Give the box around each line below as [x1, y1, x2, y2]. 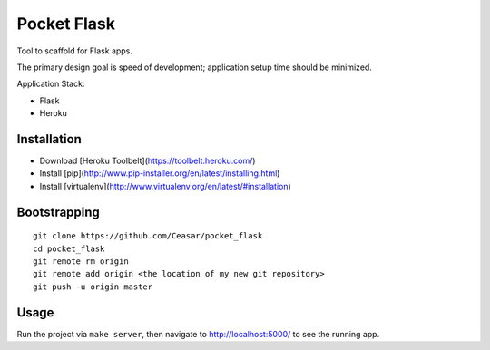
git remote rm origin [33, 256, 129, 267]
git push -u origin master [33, 281, 153, 292]
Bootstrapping [16, 204, 100, 219]
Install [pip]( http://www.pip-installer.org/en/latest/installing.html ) [39, 168, 280, 179]
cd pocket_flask [33, 243, 105, 254]
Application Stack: [16, 78, 85, 90]
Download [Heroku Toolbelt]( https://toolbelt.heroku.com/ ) [39, 155, 256, 167]
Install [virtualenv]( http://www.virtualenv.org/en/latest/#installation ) [39, 180, 292, 191]
